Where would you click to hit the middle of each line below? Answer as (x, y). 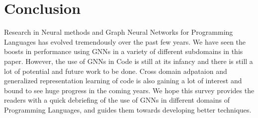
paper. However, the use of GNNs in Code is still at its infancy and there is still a (129, 61)
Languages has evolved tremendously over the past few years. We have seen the (125, 41)
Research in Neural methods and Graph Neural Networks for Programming (119, 32)
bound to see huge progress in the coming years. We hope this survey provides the (129, 90)
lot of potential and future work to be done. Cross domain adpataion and (116, 71)
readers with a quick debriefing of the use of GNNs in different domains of (117, 100)
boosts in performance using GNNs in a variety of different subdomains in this (124, 51)
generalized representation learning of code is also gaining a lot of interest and (123, 81)
